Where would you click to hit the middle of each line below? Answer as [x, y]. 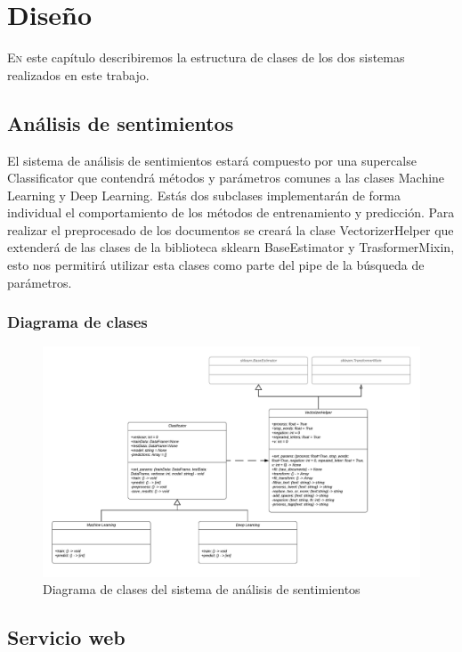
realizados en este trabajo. [78, 74]
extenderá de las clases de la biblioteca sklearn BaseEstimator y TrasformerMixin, [231, 247]
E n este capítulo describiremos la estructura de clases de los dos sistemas [206, 57]
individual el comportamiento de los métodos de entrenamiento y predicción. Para [231, 212]
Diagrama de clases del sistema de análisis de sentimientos [202, 589]
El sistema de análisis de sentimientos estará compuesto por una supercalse [212, 160]
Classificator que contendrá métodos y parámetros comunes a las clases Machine [226, 178]
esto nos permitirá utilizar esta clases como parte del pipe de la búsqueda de [216, 265]
